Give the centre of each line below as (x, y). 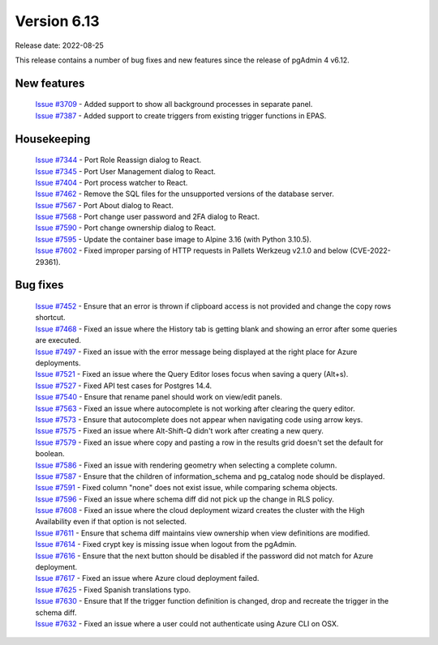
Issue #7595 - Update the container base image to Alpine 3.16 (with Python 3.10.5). (174, 239)
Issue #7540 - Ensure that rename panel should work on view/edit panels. (159, 397)
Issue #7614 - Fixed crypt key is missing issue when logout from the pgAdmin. (166, 545)
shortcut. (50, 318)
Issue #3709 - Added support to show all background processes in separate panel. (174, 105)
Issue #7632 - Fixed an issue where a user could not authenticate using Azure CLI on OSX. (187, 624)
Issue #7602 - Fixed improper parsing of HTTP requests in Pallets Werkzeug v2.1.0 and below (192, 250)
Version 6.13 (58, 21)
